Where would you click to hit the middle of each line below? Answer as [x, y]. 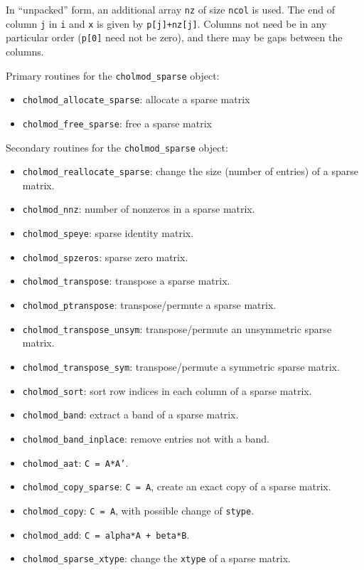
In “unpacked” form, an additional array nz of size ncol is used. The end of [170, 9]
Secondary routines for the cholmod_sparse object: [117, 147]
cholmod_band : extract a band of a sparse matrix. [130, 415]
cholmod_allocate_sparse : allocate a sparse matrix [136, 99]
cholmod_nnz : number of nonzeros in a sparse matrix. [139, 209]
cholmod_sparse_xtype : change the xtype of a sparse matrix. [156, 558]
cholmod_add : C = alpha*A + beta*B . [106, 534]
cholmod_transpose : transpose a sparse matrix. [126, 281]
